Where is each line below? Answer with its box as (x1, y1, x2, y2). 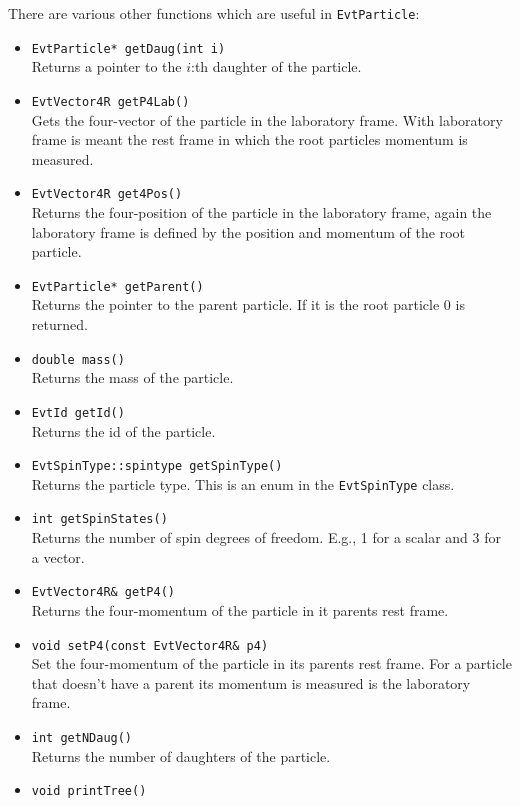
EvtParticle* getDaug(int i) (31, 41, 226, 56)
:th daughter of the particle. (191, 56, 362, 77)
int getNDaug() (31, 730, 133, 745)
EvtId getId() (31, 405, 125, 420)
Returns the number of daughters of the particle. (31, 745, 331, 766)
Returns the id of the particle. (31, 420, 216, 441)
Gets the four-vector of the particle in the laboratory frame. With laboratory (31, 109, 503, 130)
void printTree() (31, 784, 147, 799)
